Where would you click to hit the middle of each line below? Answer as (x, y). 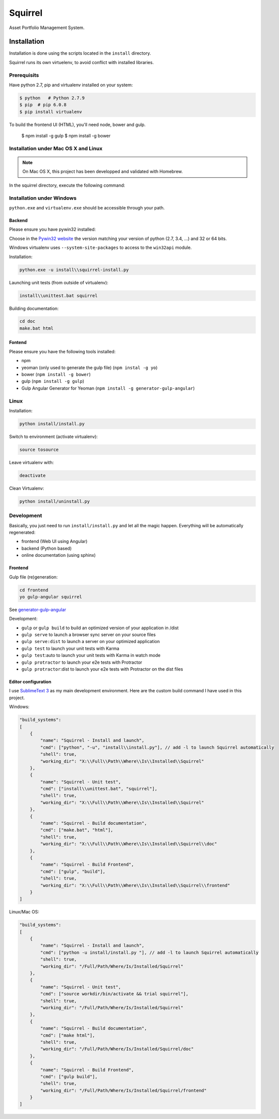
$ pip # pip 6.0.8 (43, 105)
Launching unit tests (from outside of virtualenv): (59, 282)
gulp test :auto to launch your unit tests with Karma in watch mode (91, 655)
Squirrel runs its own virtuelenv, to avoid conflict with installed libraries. (81, 62)
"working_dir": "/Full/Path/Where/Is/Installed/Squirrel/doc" (117, 1049)
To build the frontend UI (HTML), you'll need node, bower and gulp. (77, 124)
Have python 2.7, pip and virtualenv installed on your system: (71, 85)
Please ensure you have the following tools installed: (62, 351)
